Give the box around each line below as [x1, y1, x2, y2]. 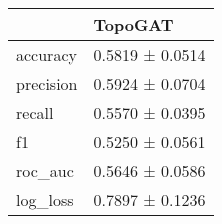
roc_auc [16, 159, 74, 182]
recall [16, 101, 54, 124]
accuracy [16, 43, 77, 66]
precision [16, 72, 78, 95]
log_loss [16, 188, 74, 211]
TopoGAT [93, 13, 174, 36]
